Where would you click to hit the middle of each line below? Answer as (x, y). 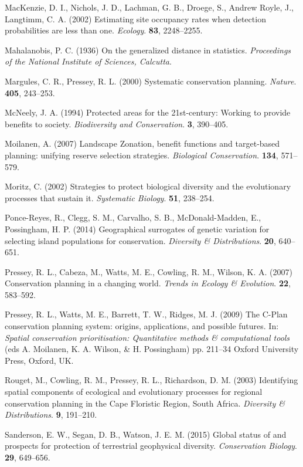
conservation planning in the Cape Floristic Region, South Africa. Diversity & (145, 403)
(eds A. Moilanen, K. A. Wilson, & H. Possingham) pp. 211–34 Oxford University (152, 349)
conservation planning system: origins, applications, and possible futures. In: (142, 326)
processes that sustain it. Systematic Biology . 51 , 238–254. (110, 197)
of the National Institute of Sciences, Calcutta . (88, 61)
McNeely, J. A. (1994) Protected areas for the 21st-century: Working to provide (148, 112)
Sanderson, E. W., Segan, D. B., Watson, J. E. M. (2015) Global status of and (146, 434)
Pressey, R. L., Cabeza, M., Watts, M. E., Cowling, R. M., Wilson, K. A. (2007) (149, 271)
